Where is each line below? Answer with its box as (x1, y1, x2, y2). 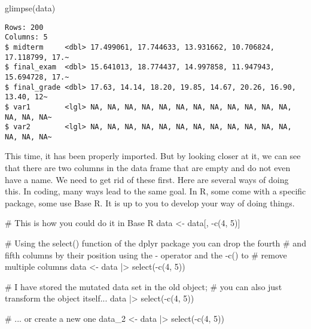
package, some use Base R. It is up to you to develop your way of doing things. (5, 196, 295, 209)
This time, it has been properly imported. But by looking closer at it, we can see (5, 150, 301, 162)
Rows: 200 (5, 23, 44, 32)
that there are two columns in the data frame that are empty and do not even (5, 162, 291, 174)
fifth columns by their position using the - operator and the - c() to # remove (5, 248, 287, 261)
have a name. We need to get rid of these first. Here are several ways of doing (5, 173, 289, 185)
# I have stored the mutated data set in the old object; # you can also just (5, 280, 282, 293)
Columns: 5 (5, 33, 48, 42)
